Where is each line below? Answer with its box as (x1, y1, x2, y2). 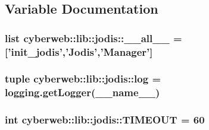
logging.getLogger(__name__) (5, 85, 160, 100)
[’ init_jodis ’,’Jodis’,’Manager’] (5, 44, 153, 59)
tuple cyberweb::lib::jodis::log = (5, 71, 161, 86)
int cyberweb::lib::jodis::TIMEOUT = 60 (5, 112, 205, 127)
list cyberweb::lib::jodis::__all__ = (5, 30, 182, 45)
